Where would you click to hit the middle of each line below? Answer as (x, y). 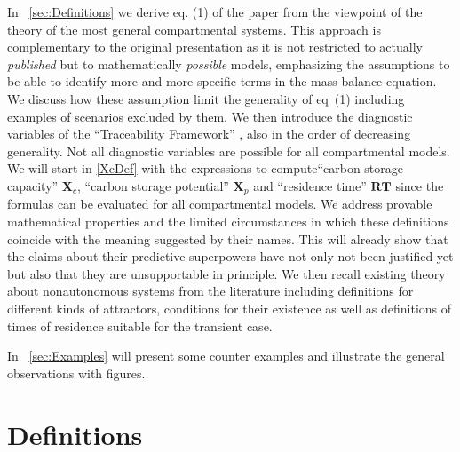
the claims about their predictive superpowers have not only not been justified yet (230, 256)
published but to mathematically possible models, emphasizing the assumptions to (229, 63)
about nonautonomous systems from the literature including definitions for (210, 291)
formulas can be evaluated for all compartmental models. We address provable (220, 204)
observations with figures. (76, 373)
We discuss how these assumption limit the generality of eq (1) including (206, 98)
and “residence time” (310, 185)
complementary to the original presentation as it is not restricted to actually (215, 47)
